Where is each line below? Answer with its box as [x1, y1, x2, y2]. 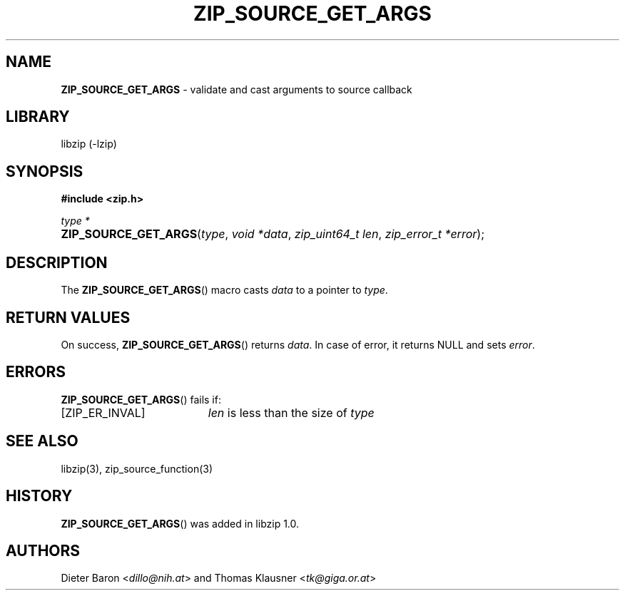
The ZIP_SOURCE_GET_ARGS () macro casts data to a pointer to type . [61, 284, 388, 297]
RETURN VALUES [6, 308, 131, 327]
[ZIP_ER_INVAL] [61, 405, 146, 420]
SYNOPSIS [6, 162, 83, 180]
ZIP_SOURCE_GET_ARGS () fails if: [61, 393, 221, 406]
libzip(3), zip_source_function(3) [61, 462, 213, 475]
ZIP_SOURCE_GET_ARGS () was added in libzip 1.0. [61, 517, 300, 530]
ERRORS [6, 363, 66, 381]
